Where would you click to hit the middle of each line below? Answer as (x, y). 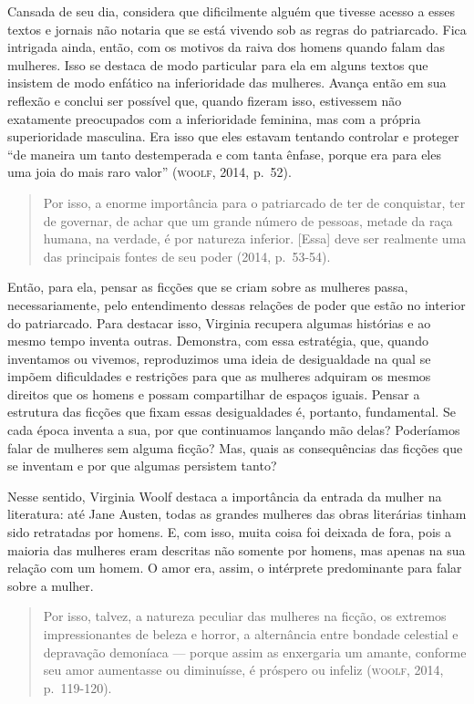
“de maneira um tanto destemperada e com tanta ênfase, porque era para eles (224, 154)
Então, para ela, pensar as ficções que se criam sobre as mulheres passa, (208, 287)
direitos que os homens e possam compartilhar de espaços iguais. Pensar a (214, 393)
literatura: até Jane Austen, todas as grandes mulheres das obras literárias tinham (237, 514)
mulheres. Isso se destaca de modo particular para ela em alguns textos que (218, 64)
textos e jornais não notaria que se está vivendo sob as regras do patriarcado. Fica (237, 29)
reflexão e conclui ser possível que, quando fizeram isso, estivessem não (205, 100)
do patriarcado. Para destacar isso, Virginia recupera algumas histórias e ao (219, 322)
